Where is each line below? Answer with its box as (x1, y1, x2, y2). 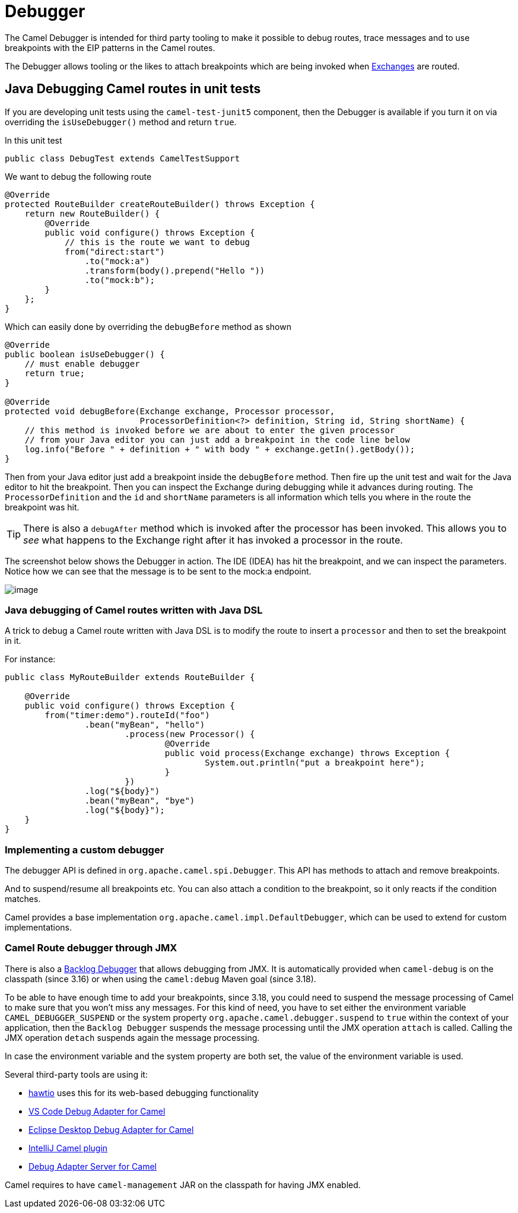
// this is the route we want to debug (65, 237, 250, 247)
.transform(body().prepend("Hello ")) (84, 265, 265, 275)
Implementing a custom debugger (5, 843, 164, 856)
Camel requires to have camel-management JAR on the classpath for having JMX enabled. (5, 1179, 361, 1190)
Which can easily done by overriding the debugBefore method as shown (5, 321, 291, 332)
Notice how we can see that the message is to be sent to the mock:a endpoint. (5, 566, 312, 576)
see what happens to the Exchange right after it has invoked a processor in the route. (23, 534, 403, 546)
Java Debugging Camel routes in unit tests (5, 81, 261, 97)
